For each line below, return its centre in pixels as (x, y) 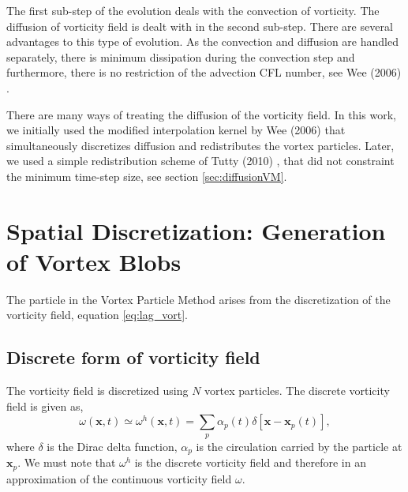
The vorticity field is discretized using (97, 391)
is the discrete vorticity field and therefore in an (250, 462)
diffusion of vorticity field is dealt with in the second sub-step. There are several (200, 26)
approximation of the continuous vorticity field (119, 478)
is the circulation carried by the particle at (299, 446)
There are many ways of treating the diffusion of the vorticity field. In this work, (201, 114)
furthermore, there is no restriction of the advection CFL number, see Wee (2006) (204, 72)
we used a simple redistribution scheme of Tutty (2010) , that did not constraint (200, 161)
